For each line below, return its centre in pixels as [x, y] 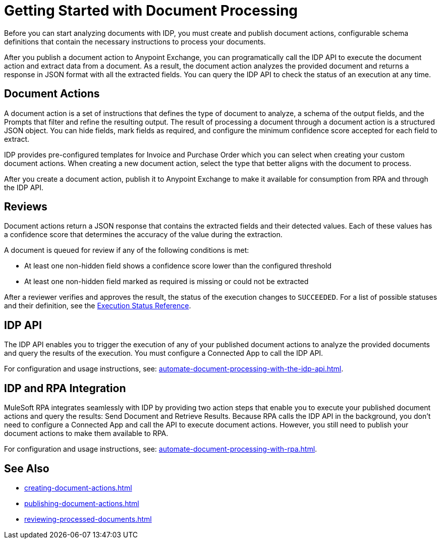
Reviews [26, 207]
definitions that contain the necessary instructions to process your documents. [135, 41]
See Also [27, 468]
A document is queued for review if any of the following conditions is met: [127, 250]
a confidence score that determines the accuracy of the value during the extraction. [143, 235]
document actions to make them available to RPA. [86, 433]
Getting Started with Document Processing [151, 11]
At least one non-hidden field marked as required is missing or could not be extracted [167, 282]
